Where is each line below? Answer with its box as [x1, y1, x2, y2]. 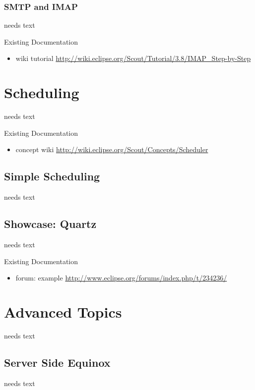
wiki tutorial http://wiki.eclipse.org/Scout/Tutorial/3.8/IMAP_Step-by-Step [15, 53, 251, 63]
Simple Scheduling [4, 168, 100, 184]
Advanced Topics [4, 301, 122, 322]
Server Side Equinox [4, 354, 111, 370]
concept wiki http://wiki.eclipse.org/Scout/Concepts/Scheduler [15, 144, 208, 155]
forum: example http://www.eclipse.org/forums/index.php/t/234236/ [15, 273, 227, 283]
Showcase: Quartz [4, 216, 97, 231]
